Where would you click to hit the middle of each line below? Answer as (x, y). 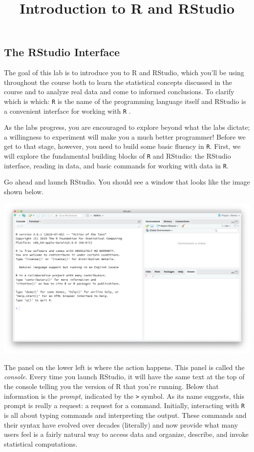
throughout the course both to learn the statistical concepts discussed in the (118, 82)
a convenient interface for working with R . (67, 111)
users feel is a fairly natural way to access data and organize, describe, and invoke (126, 434)
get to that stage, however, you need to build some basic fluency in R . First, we (122, 146)
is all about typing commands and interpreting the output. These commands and (125, 415)
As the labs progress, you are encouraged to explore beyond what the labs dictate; (127, 127)
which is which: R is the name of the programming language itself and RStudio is (125, 101)
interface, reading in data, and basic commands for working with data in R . (116, 165)
